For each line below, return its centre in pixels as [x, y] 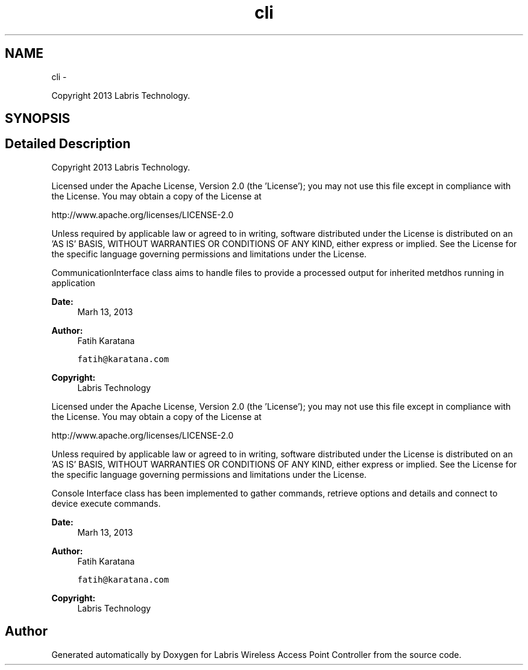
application [73, 283]
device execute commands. [106, 503]
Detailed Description [68, 144]
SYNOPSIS [38, 119]
